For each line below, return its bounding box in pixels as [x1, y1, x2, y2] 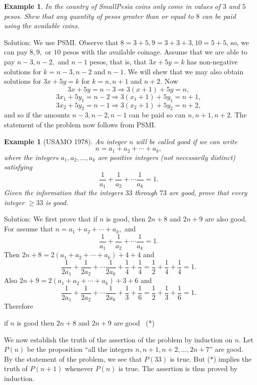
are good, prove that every [169, 187, 248, 198]
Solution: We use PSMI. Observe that [4, 37, 118, 47]
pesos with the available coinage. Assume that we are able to [63, 47, 248, 57]
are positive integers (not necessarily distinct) [98, 152, 236, 162]
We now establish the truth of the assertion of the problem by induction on [4, 334, 233, 344]
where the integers [4, 152, 58, 162]
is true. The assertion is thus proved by [118, 363, 238, 374]
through [135, 187, 157, 198]
